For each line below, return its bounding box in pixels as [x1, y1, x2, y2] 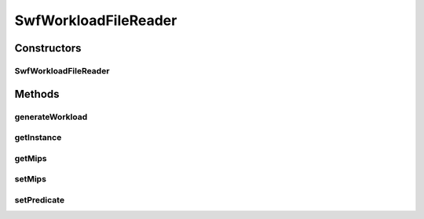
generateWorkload [14, 111, 88, 122]
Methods [14, 87, 60, 101]
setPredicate [14, 194, 65, 205]
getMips [14, 153, 47, 163]
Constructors [14, 41, 82, 55]
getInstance [14, 132, 62, 143]
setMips [14, 174, 47, 185]
